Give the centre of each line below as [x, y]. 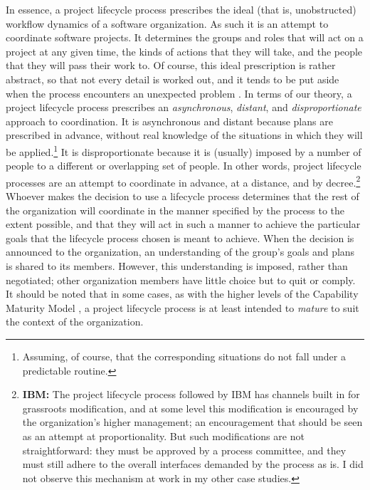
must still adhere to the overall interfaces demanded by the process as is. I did [193, 464]
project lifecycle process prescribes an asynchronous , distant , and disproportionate [184, 107]
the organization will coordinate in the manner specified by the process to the [175, 210]
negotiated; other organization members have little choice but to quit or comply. [181, 280]
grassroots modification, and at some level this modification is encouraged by [190, 408]
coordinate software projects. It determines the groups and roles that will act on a [185, 37]
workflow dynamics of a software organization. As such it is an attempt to [167, 23]
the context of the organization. [75, 322]
